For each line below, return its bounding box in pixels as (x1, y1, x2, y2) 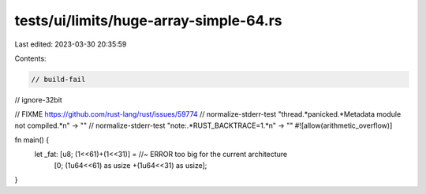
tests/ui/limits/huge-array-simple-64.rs (14, 12, 283, 29)
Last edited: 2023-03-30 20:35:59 (14, 39, 127, 49)
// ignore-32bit (14, 95, 62, 104)
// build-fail (31, 75, 86, 84)
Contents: (14, 54, 47, 63)
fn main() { (14, 135, 50, 145)
